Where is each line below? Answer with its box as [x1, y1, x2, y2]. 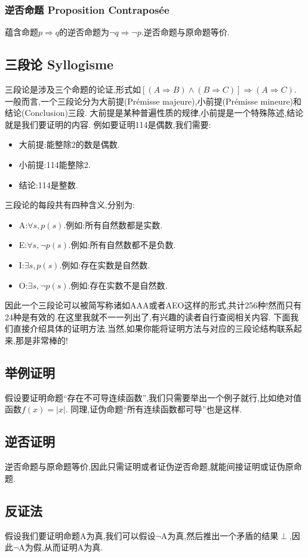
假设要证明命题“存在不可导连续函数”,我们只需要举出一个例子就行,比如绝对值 [5, 391, 301, 403]
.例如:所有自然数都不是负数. [68, 238, 176, 251]
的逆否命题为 [59, 26, 110, 38]
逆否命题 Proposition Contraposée [5, 2, 170, 17]
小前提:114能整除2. [19, 158, 91, 170]
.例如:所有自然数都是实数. [63, 218, 163, 231]
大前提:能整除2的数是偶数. [19, 138, 120, 151]
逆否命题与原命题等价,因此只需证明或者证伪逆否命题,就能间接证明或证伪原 [5, 460, 294, 473]
